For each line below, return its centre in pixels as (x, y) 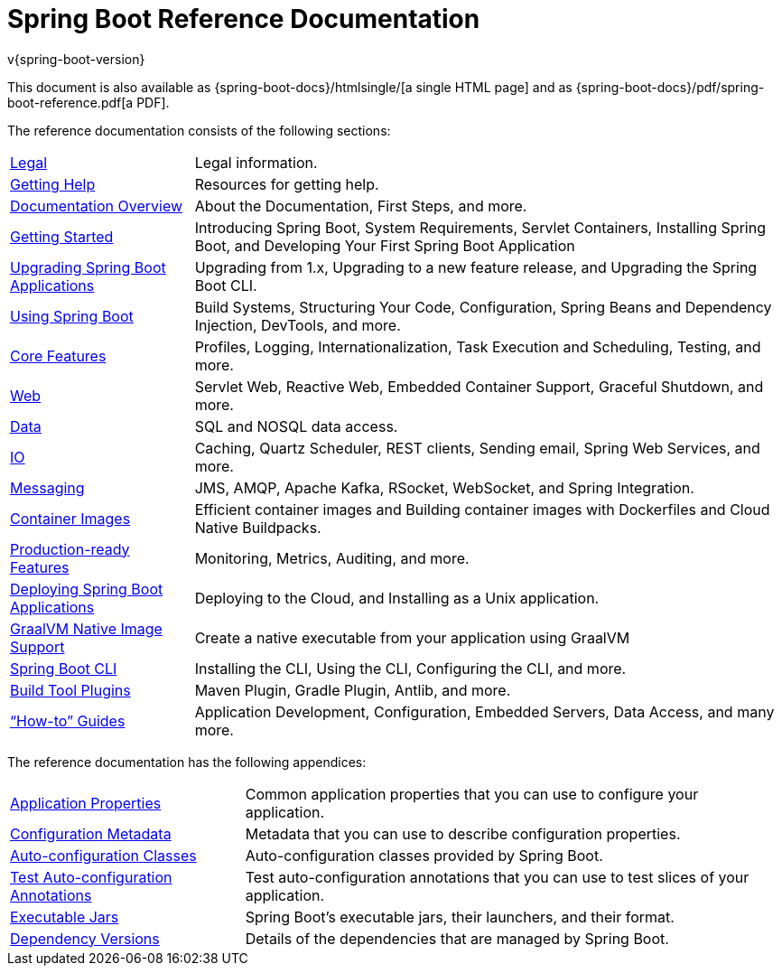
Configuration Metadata (91, 833)
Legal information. (256, 162)
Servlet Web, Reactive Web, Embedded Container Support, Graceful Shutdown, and (479, 386)
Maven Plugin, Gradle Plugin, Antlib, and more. (353, 690)
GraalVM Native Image (86, 628)
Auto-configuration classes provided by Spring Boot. (424, 855)
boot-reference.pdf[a (70, 102)
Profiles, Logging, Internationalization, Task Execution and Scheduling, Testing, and (478, 346)
